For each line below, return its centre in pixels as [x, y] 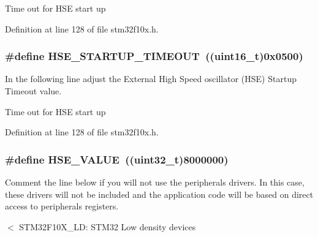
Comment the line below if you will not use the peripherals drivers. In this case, [155, 182]
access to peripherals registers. [62, 206]
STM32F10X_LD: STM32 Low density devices [108, 226]
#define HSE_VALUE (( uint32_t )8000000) [117, 159]
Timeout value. [33, 91]
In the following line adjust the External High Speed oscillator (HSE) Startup [151, 79]
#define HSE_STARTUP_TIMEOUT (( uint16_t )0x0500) [154, 56]
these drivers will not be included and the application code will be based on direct [159, 194]
